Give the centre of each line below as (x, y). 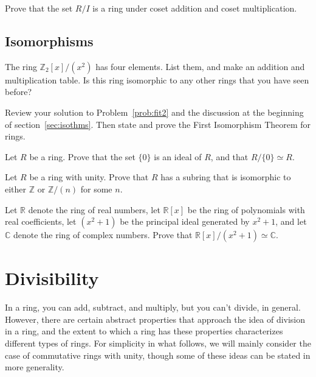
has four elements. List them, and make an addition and (200, 66)
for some (96, 188)
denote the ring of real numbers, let (94, 209)
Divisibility (52, 278)
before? (18, 92)
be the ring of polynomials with (246, 209)
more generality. (35, 367)
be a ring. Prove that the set (82, 156)
